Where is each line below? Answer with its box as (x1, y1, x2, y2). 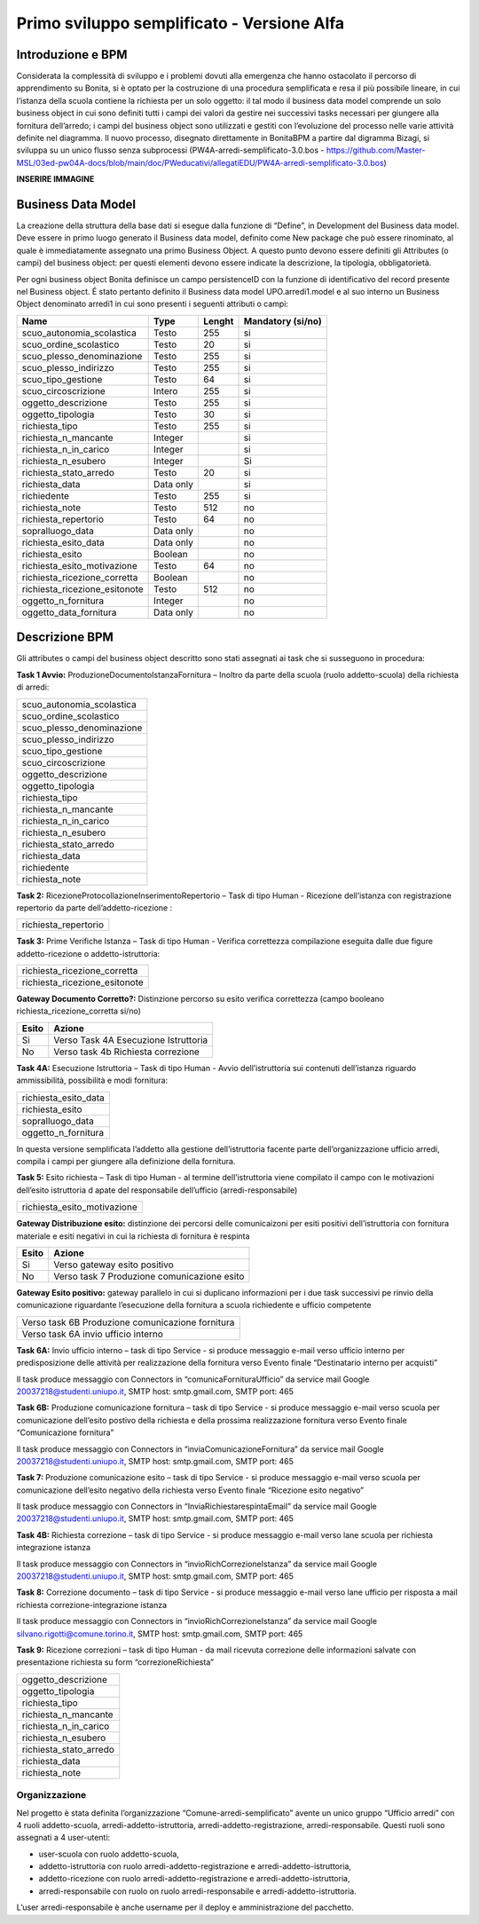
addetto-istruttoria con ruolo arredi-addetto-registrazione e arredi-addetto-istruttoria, (38, 1861, 352, 1872)
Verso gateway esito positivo (53, 1258, 175, 1271)
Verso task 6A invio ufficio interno (21, 1328, 164, 1340)
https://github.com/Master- (326, 145, 426, 155)
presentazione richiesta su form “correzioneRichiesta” (16, 1657, 215, 1668)
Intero (153, 384, 178, 397)
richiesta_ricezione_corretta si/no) (16, 1005, 142, 1016)
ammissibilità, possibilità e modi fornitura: (16, 1075, 169, 1086)
